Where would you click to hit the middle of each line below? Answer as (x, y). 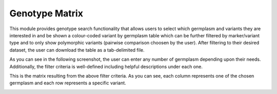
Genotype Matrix (46, 13)
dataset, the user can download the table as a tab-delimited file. (77, 50)
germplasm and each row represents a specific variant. (68, 83)
